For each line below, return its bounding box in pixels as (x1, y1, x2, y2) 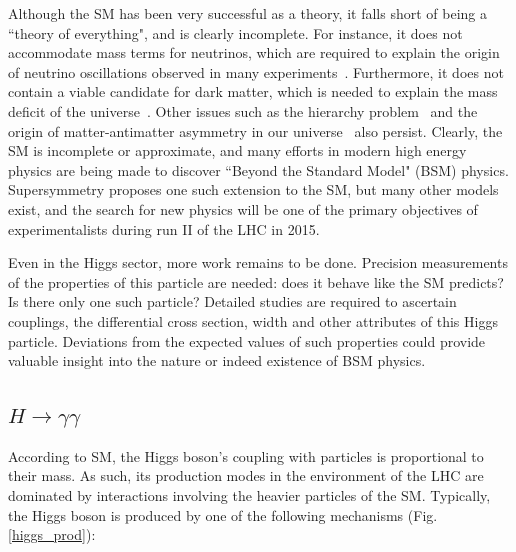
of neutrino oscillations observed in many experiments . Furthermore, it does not (8, 61, 504, 82)
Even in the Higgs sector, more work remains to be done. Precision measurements (8, 252, 508, 273)
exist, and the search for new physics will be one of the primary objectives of (8, 198, 478, 219)
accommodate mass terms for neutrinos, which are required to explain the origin (8, 42, 500, 63)
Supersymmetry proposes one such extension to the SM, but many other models (8, 179, 499, 200)
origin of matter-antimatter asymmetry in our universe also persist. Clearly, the (8, 120, 503, 141)
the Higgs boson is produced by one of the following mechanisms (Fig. (8, 504, 438, 525)
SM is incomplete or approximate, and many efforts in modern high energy (8, 140, 467, 161)
